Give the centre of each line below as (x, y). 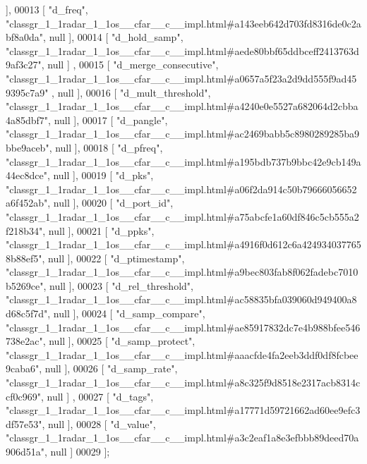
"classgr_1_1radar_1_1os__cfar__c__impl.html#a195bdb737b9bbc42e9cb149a (183, 161)
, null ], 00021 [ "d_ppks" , (98, 230)
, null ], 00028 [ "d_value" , (99, 423)
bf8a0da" (25, 37)
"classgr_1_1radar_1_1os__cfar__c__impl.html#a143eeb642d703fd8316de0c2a (183, 23)
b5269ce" (25, 285)
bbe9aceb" (28, 147)
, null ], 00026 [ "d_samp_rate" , (108, 368)
